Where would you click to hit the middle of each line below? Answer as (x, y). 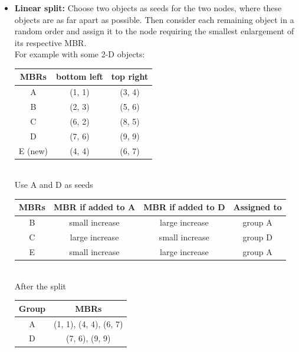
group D (257, 237)
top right (130, 76)
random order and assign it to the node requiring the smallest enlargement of (154, 31)
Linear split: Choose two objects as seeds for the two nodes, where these (148, 8)
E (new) (33, 150)
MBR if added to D (184, 207)
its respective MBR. (50, 42)
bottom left (80, 76)
